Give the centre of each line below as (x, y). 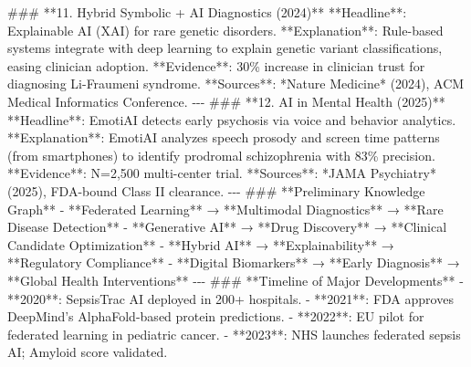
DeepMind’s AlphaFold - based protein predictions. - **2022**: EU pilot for (216, 316)
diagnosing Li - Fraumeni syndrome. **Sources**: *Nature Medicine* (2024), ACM (236, 84)
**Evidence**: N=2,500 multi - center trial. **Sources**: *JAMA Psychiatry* (222, 173)
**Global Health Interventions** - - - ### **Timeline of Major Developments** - (235, 280)
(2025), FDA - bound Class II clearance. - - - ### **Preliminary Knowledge (216, 190)
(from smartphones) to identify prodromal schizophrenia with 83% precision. (221, 155)
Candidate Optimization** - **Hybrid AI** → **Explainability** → (201, 244)
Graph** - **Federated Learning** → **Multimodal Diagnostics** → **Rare (225, 209)
